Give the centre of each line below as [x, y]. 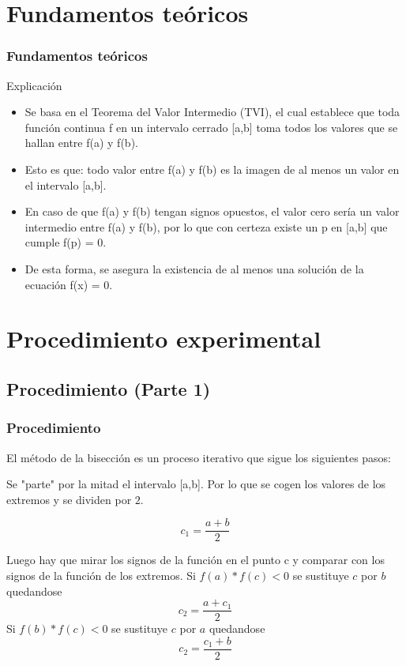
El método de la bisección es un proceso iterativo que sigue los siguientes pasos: [199, 457]
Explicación [34, 85]
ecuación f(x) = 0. [69, 284]
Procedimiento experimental [164, 339]
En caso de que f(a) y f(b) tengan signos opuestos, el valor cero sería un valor [212, 211]
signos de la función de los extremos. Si [101, 575]
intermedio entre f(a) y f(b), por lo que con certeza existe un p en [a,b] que [206, 226]
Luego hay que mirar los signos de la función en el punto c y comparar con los [195, 560]
